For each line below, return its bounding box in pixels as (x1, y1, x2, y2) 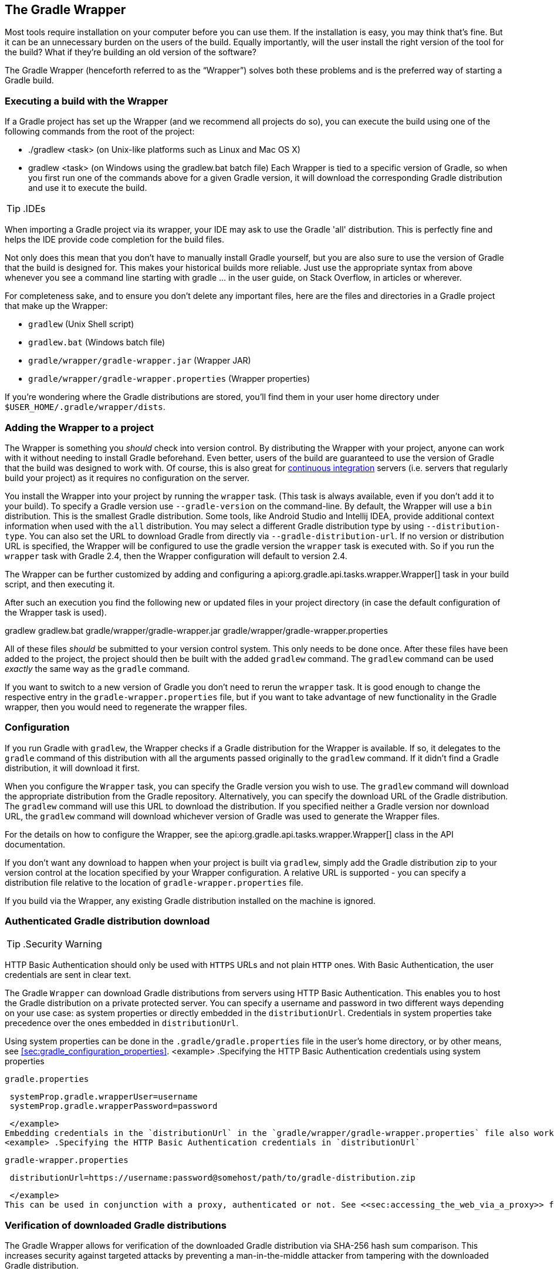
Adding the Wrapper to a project (5, 421, 154, 433)
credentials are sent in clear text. (5, 970, 131, 980)
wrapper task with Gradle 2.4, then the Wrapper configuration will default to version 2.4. (5, 550, 347, 561)
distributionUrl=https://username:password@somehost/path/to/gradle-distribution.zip (9, 1173, 415, 1183)
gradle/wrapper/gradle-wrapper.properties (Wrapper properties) (28, 374, 310, 384)
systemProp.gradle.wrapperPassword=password (9, 1101, 218, 1111)
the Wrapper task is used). (5, 607, 107, 617)
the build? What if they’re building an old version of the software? (5, 47, 256, 58)
